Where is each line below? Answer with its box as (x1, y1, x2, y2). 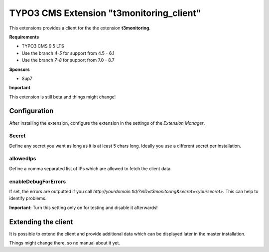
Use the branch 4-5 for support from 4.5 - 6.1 (21, 50, 115, 56)
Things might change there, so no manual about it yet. (9, 240, 121, 246)
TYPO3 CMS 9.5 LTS (21, 43, 64, 49)
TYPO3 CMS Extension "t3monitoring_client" (9, 7, 201, 18)
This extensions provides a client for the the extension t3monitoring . (9, 25, 151, 31)
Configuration (9, 107, 54, 115)
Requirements (9, 34, 39, 40)
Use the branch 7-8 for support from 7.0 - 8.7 (21, 57, 115, 63)
